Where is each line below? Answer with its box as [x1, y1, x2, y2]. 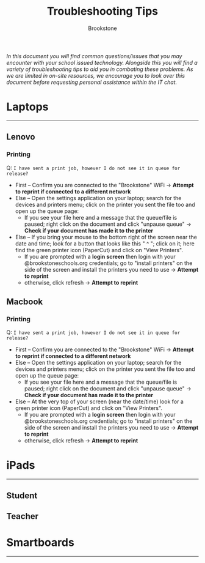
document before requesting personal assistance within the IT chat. [6, 78, 178, 86]
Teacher [6, 511, 38, 521]
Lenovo [6, 132, 35, 142]
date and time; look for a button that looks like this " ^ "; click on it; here [15, 240, 195, 247]
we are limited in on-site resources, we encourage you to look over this [6, 72, 185, 79]
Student [6, 490, 38, 501]
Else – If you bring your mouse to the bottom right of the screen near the [15, 233, 197, 240]
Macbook [6, 296, 43, 307]
